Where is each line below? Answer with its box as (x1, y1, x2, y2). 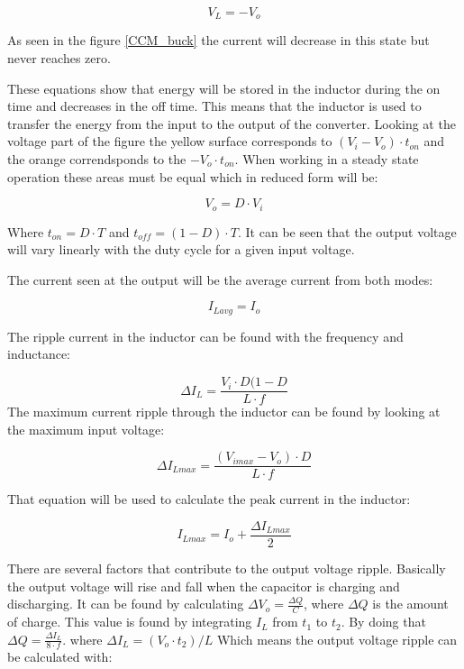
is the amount (372, 594, 449, 613)
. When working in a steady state (234, 150, 419, 169)
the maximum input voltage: (7, 419, 165, 438)
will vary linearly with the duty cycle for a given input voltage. (7, 240, 355, 259)
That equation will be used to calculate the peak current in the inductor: (7, 490, 411, 509)
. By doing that (341, 612, 426, 631)
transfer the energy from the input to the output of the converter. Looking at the (7, 114, 456, 133)
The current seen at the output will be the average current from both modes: (7, 270, 433, 289)
